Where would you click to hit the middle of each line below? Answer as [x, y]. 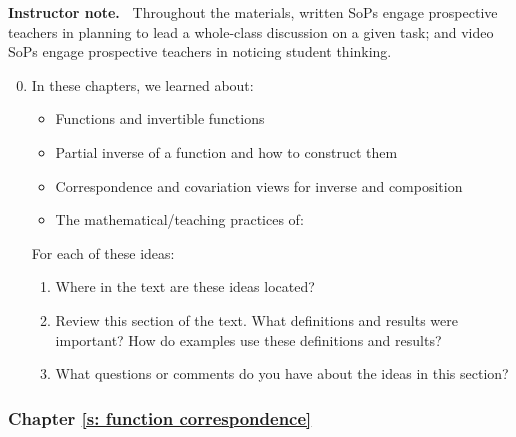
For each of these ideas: [103, 252]
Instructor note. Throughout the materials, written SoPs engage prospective [253, 12]
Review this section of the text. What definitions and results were [256, 319]
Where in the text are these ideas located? [185, 286]
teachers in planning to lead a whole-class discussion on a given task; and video [251, 31]
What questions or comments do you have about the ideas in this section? [282, 373]
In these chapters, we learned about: [142, 84]
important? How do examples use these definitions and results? [248, 339]
